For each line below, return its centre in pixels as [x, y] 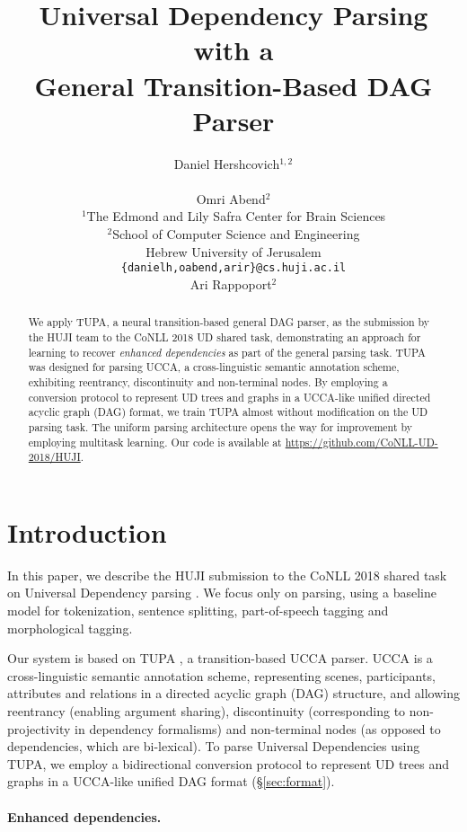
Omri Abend [231, 198]
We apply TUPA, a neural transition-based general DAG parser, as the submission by [229, 322]
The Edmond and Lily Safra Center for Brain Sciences [236, 216]
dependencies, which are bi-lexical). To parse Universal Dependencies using [214, 746]
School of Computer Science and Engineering [236, 234]
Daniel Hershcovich [227, 163]
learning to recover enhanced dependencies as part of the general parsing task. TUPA [227, 352]
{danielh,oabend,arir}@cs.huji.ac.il [233, 268]
